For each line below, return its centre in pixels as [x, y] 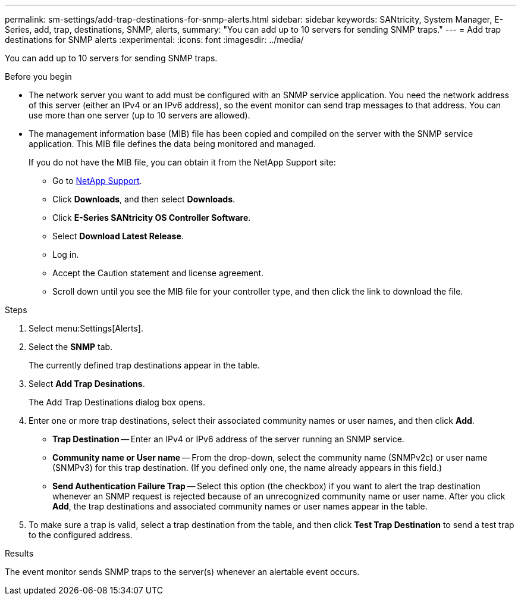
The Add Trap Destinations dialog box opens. [117, 402]
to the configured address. [81, 535]
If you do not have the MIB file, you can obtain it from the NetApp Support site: [182, 162]
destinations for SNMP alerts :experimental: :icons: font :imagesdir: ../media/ [154, 40]
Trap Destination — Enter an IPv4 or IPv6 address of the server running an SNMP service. [228, 439]
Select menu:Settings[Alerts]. [86, 328]
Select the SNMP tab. [71, 347]
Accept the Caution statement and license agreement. [158, 273]
